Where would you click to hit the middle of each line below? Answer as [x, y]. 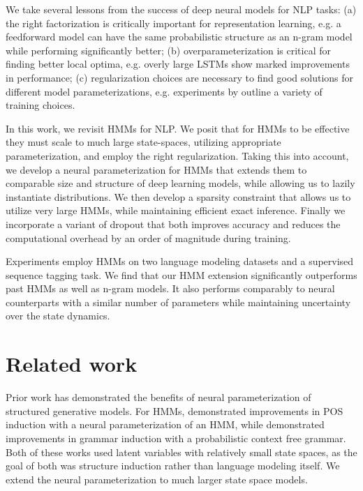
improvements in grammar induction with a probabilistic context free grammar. [176, 438]
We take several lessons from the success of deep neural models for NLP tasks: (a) [181, 9]
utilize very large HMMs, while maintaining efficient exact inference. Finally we [176, 210]
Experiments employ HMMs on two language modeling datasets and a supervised [180, 261]
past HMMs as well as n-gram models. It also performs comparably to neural [170, 288]
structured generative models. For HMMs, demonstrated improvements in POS [175, 410]
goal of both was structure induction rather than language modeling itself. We [173, 466]
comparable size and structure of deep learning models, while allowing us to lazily [180, 183]
